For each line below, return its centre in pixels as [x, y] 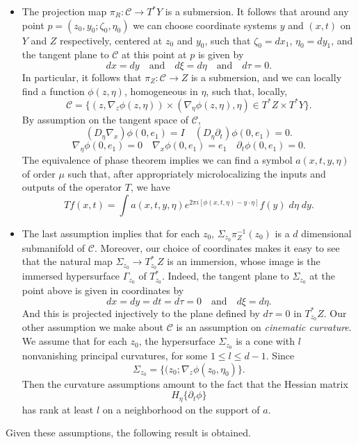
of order [39, 173]
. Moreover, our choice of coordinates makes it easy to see [217, 247]
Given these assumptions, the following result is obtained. [128, 433]
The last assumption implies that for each [111, 233]
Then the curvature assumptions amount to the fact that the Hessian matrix [185, 383]
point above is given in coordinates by [103, 290]
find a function [53, 91]
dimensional [326, 233]
